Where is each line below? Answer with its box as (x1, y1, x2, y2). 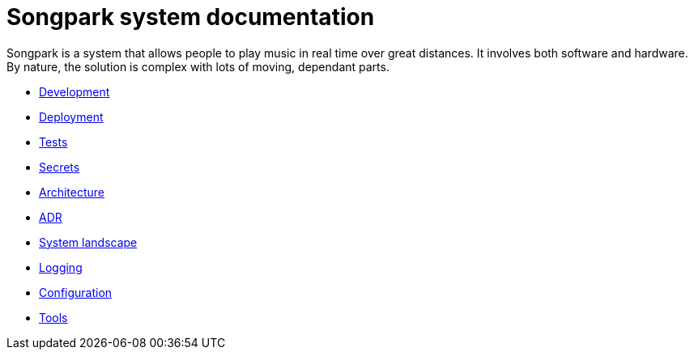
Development (39, 84, 110, 99)
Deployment (39, 109, 104, 124)
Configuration (39, 285, 113, 299)
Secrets (39, 159, 80, 174)
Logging (39, 260, 83, 274)
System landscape (39, 235, 138, 249)
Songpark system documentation (6, 3, 375, 31)
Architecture (39, 184, 105, 199)
